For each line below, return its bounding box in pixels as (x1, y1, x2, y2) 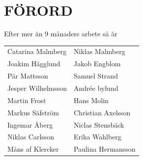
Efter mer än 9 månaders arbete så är (4, 28, 117, 39)
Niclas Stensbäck (74, 119, 124, 130)
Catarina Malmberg (7, 46, 67, 56)
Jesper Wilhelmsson (7, 83, 67, 93)
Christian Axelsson (74, 107, 131, 117)
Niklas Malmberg (74, 46, 125, 56)
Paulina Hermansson (74, 144, 136, 154)
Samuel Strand (74, 71, 118, 81)
